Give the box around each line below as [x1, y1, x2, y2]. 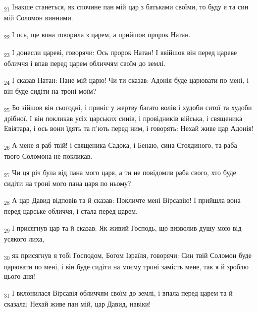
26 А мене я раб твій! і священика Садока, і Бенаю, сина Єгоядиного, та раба [4, 139, 237, 151]
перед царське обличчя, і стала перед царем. [4, 206, 138, 216]
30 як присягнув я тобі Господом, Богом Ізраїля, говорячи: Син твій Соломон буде [4, 250, 252, 262]
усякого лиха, [4, 233, 45, 244]
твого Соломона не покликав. [4, 150, 93, 161]
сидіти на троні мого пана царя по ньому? [4, 178, 131, 188]
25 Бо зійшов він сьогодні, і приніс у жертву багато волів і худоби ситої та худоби [4, 102, 252, 114]
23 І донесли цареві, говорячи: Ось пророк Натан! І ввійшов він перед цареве [4, 47, 237, 59]
